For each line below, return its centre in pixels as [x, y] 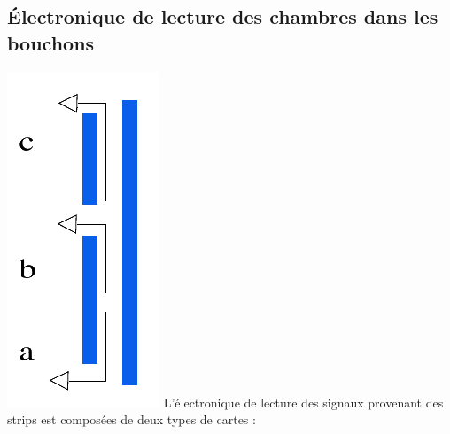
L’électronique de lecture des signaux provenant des [303, 402]
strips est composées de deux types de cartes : [132, 419]
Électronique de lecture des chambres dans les [223, 16]
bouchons [51, 42]
